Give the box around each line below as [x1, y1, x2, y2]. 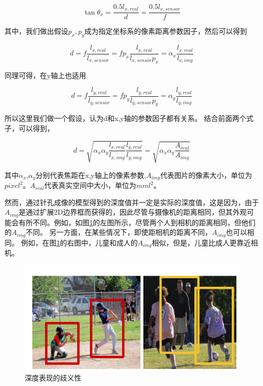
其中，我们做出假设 [5, 26, 68, 36]
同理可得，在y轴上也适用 [5, 70, 86, 80]
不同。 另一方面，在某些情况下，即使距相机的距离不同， [25, 227, 212, 237]
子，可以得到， [5, 123, 54, 134]
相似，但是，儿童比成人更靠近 [151, 237, 251, 247]
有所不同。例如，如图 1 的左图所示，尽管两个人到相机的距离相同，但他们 [18, 217, 255, 227]
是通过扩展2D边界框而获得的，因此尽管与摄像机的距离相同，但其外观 [18, 207, 247, 217]
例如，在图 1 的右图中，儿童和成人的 [21, 237, 138, 247]
